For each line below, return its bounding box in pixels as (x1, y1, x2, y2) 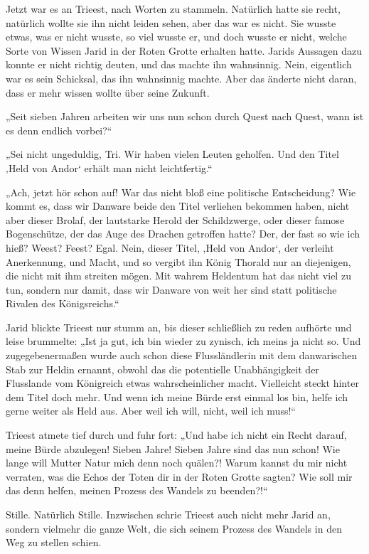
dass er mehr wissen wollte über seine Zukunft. (6, 85, 210, 100)
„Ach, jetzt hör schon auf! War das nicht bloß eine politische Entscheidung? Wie (6, 184, 356, 199)
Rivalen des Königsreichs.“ (6, 296, 119, 311)
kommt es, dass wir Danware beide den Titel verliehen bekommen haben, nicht (6, 198, 350, 213)
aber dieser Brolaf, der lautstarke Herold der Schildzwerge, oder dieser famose (6, 212, 345, 227)
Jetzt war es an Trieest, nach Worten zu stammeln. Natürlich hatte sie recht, (6, 1, 341, 16)
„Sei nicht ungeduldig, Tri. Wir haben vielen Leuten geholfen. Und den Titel (6, 147, 339, 161)
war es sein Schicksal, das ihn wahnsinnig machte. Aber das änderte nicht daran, (6, 70, 357, 85)
